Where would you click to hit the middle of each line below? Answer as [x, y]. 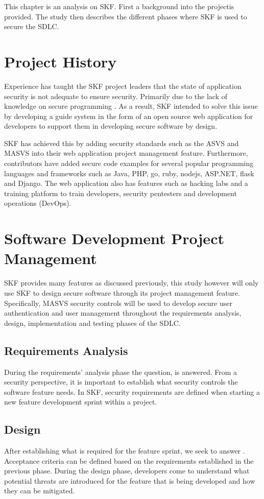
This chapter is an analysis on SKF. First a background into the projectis [119, 6]
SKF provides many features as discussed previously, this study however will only [131, 283]
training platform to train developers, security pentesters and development [121, 193]
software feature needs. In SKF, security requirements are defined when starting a [132, 391]
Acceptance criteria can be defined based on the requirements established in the [129, 460]
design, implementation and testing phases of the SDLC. [92, 323]
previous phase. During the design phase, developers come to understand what [127, 471]
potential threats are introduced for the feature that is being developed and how [130, 480]
